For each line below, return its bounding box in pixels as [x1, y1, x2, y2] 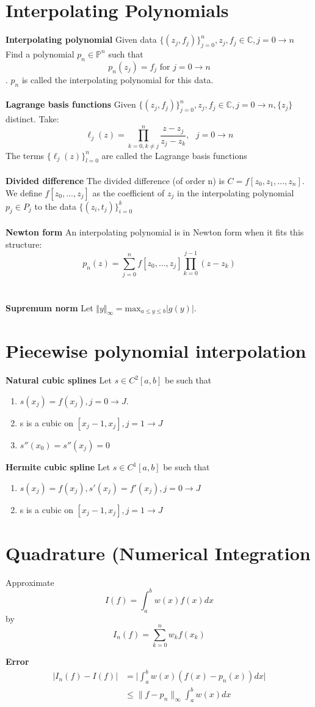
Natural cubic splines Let [5, 374, 112, 387]
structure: [5, 237, 42, 250]
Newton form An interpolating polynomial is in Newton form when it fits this [5, 226, 304, 238]
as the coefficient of [92, 186, 165, 199]
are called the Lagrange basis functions [101, 149, 247, 161]
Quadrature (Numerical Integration [5, 540, 311, 565]
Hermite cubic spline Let [5, 461, 110, 473]
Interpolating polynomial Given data [5, 33, 157, 46]
